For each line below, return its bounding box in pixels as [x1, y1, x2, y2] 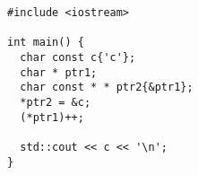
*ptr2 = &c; [20, 95, 91, 109]
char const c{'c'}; [20, 50, 136, 64]
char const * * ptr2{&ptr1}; [20, 81, 194, 94]
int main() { [7, 36, 84, 49]
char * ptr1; [20, 66, 98, 79]
